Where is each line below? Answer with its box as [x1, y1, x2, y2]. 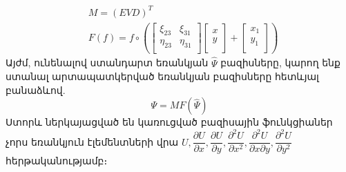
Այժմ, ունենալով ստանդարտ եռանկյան [6, 55, 209, 70]
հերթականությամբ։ [6, 153, 108, 168]
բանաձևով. [6, 82, 66, 97]
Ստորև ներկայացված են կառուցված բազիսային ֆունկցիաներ [6, 115, 333, 129]
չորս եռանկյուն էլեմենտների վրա [6, 134, 179, 149]
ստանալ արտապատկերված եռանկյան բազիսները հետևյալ [6, 69, 319, 84]
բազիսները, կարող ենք [220, 55, 340, 70]
